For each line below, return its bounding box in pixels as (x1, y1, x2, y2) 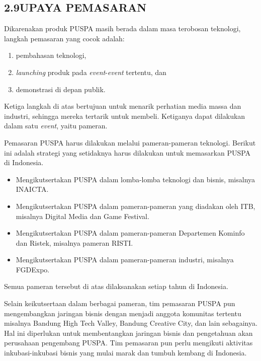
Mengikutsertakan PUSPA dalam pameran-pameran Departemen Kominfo (16, 228, 245, 238)
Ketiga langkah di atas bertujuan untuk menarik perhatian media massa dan (4, 101, 241, 111)
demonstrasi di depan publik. (16, 84, 106, 94)
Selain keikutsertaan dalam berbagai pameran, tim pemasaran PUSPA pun (4, 298, 235, 309)
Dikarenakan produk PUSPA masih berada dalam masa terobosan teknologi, (4, 23, 241, 34)
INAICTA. (16, 184, 49, 194)
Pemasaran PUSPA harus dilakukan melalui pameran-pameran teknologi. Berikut (4, 137, 256, 148)
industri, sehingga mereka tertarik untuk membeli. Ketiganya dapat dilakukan (4, 110, 245, 121)
